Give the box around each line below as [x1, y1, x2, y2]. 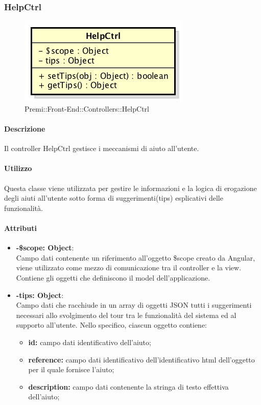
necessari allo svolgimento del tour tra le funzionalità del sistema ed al [16, 309, 236, 320]
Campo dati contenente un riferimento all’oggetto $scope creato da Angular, [16, 252, 255, 263]
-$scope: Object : [16, 242, 74, 253]
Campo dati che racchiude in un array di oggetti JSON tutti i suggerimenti [16, 300, 252, 310]
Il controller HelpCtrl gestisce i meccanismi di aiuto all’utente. [4, 143, 199, 154]
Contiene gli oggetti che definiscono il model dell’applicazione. [16, 272, 210, 283]
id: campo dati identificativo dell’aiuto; [28, 336, 151, 347]
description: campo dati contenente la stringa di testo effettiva [28, 381, 229, 392]
